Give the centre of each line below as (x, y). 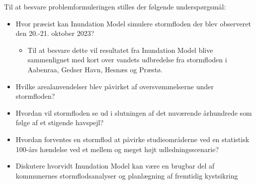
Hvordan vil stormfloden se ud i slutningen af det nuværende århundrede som (134, 112)
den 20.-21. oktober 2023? (55, 33)
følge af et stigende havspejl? (60, 122)
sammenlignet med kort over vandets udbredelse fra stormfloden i (127, 60)
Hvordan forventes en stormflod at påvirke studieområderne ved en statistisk (132, 139)
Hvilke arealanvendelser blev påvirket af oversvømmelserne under (115, 86)
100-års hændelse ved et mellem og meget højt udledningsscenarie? (117, 149)
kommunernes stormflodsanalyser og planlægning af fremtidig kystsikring (127, 175)
